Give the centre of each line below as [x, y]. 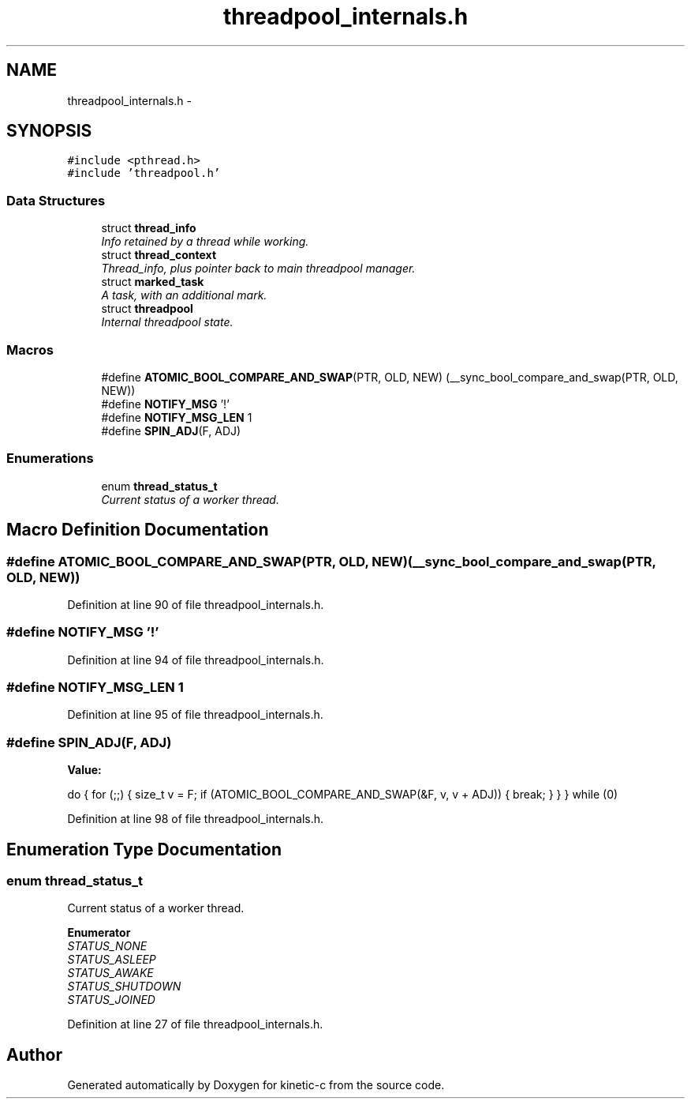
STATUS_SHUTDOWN [124, 987]
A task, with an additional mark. [184, 295]
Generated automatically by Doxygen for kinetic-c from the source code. [256, 1085]
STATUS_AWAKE [110, 973]
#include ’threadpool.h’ [144, 173]
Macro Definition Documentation [138, 530]
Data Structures [56, 200]
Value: [84, 770]
